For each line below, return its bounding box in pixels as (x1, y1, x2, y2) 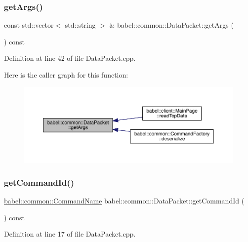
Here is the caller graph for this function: (4, 70, 128, 80)
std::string (65, 20, 96, 30)
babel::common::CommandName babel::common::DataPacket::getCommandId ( (4, 196, 245, 206)
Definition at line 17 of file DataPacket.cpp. (4, 229, 136, 239)
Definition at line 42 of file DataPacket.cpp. (4, 53, 136, 63)
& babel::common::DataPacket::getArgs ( (109, 20, 234, 30)
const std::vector (4, 20, 54, 30)
